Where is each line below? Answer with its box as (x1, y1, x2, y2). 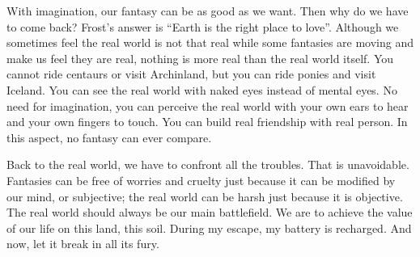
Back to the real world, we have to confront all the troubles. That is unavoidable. (6, 156, 409, 173)
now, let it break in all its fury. (6, 235, 159, 252)
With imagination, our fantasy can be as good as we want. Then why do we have (6, 2, 409, 19)
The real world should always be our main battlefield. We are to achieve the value (6, 204, 413, 221)
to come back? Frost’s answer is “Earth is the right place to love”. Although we (6, 18, 399, 35)
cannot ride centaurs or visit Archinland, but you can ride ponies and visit (6, 65, 376, 82)
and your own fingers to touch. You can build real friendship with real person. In (6, 113, 408, 130)
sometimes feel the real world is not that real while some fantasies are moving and (6, 34, 414, 51)
